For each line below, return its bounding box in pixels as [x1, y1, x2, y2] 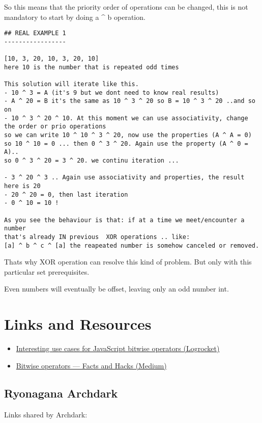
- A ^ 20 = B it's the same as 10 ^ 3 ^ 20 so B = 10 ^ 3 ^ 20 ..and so [4, 97, 255, 105]
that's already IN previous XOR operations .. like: [4, 233, 190, 241]
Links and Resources [4, 313, 152, 334]
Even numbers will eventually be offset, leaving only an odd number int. [4, 283, 229, 294]
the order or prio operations [4, 123, 106, 130]
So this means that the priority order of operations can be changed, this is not [4, 2, 248, 12]
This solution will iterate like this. [4, 81, 139, 88]
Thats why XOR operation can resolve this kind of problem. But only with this [4, 256, 252, 267]
